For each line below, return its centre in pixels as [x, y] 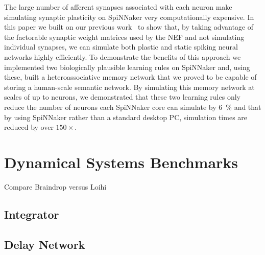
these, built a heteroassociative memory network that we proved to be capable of [130, 77]
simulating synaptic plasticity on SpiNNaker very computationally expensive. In [129, 17]
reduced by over [29, 127]
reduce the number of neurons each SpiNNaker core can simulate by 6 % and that [133, 107]
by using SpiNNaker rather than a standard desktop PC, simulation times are [126, 117]
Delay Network [45, 244]
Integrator [32, 214]
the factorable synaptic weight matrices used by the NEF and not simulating [124, 37]
